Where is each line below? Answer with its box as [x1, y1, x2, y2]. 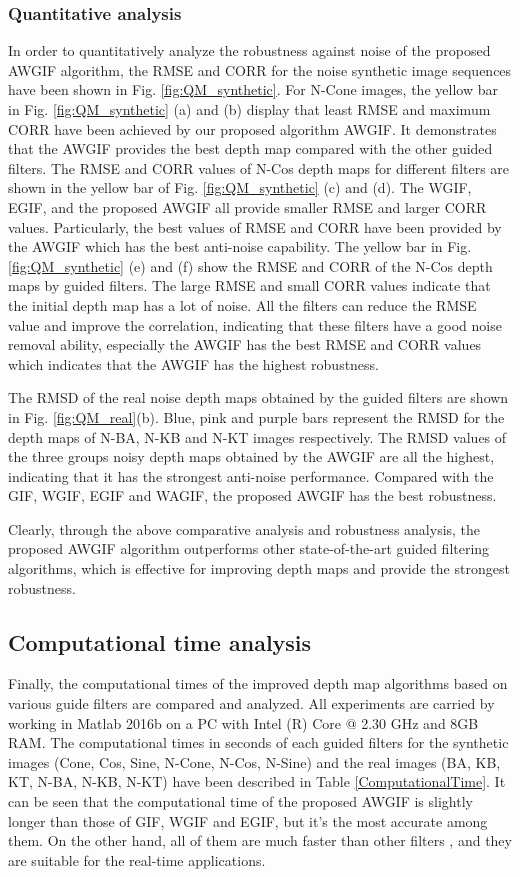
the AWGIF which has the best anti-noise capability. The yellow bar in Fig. [8, 236, 472, 257]
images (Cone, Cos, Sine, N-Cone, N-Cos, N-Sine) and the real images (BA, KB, [8, 751, 501, 772]
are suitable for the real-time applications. [8, 849, 266, 870]
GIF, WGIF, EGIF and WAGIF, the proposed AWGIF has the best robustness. [8, 485, 497, 506]
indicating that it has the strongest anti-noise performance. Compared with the [8, 465, 494, 486]
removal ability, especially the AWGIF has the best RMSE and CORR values [8, 334, 482, 355]
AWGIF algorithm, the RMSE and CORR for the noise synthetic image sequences [8, 59, 512, 80]
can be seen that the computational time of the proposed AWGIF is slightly [8, 791, 473, 812]
